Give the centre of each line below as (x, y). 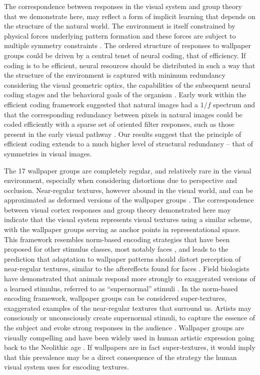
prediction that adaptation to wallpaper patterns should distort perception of (122, 258)
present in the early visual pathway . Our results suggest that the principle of (123, 134)
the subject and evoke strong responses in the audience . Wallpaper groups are (124, 327)
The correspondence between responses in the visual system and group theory (123, 6)
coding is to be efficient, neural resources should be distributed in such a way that (130, 65)
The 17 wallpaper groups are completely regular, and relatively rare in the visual (128, 170)
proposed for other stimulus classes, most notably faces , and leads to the (116, 249)
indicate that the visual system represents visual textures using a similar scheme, (128, 219)
